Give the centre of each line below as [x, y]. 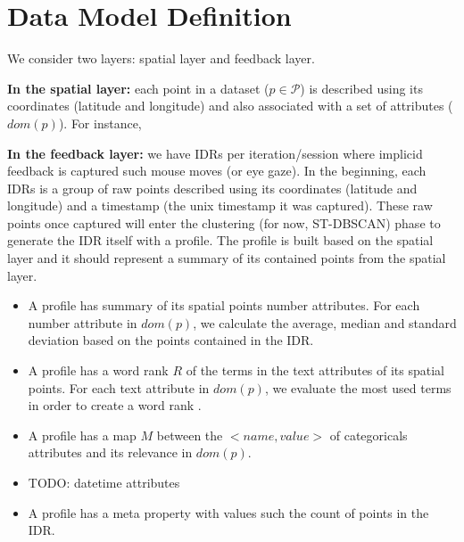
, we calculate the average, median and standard [325, 322]
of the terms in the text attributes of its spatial [315, 370]
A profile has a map [82, 435]
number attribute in [83, 322]
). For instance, [100, 123]
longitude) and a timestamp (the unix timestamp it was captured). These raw [220, 205]
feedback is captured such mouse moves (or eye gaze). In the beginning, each [217, 171]
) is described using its [361, 88]
